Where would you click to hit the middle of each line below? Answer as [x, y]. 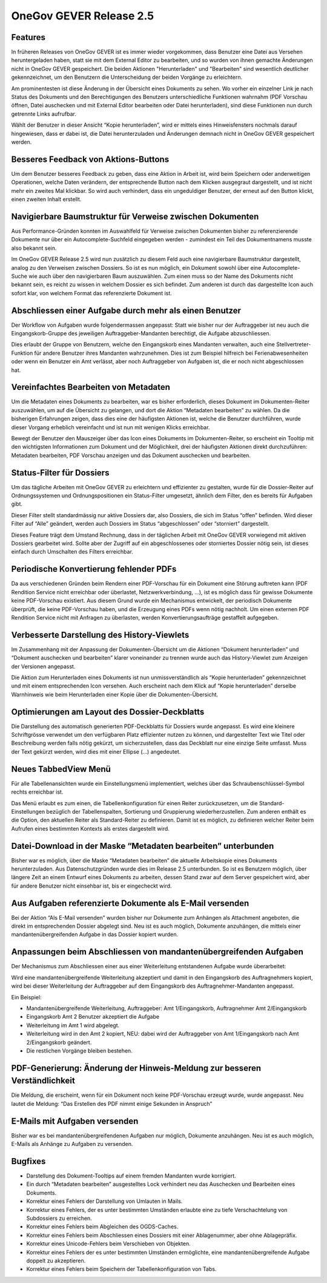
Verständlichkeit [43, 1081]
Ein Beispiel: [26, 997]
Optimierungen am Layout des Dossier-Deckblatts [108, 712]
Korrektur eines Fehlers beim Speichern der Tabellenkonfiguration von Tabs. [121, 1269]
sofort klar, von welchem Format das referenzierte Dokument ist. [91, 293]
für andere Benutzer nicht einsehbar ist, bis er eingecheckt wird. [91, 886]
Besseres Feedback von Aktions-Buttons [90, 159]
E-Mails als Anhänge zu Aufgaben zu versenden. [72, 1144]
